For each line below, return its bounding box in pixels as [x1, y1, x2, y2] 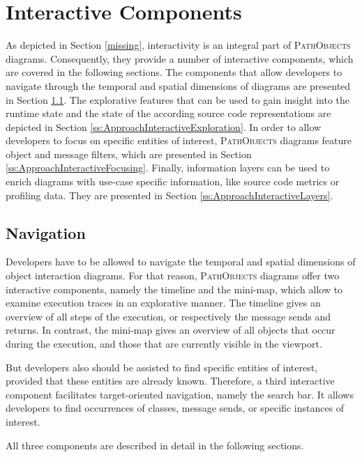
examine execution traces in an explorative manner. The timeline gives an [6, 295, 321, 310]
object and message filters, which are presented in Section [6, 146, 252, 161]
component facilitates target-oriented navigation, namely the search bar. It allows [6, 387, 354, 401]
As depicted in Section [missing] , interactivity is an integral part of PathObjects [6, 38, 351, 52]
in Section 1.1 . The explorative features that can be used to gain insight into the [6, 92, 350, 107]
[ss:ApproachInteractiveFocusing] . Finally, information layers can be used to [6, 160, 330, 175]
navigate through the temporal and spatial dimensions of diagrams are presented [6, 78, 351, 93]
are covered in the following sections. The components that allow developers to [6, 65, 342, 79]
